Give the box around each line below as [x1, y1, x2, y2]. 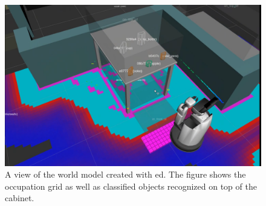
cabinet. [5, 192, 34, 204]
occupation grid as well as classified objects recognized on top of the [5, 179, 257, 192]
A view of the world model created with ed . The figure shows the [5, 168, 246, 181]
